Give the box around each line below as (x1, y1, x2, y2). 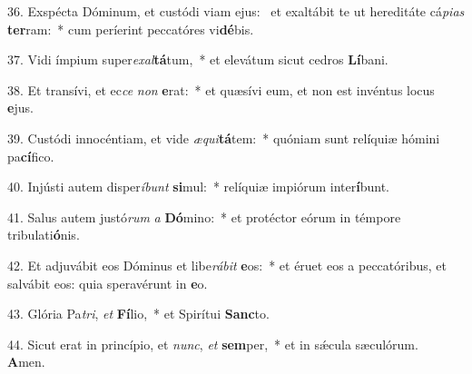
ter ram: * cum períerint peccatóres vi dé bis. (7, 19, 254, 38)
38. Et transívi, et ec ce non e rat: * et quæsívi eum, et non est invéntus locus (7, 80, 435, 99)
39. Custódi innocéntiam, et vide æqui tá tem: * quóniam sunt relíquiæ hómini (7, 128, 440, 147)
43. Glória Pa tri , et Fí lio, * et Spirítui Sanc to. (7, 304, 270, 323)
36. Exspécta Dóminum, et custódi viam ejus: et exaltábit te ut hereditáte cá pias (7, 2, 465, 20)
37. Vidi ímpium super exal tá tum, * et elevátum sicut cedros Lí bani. (7, 50, 388, 69)
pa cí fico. (7, 146, 54, 165)
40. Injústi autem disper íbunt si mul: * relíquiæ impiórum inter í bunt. (7, 177, 389, 196)
